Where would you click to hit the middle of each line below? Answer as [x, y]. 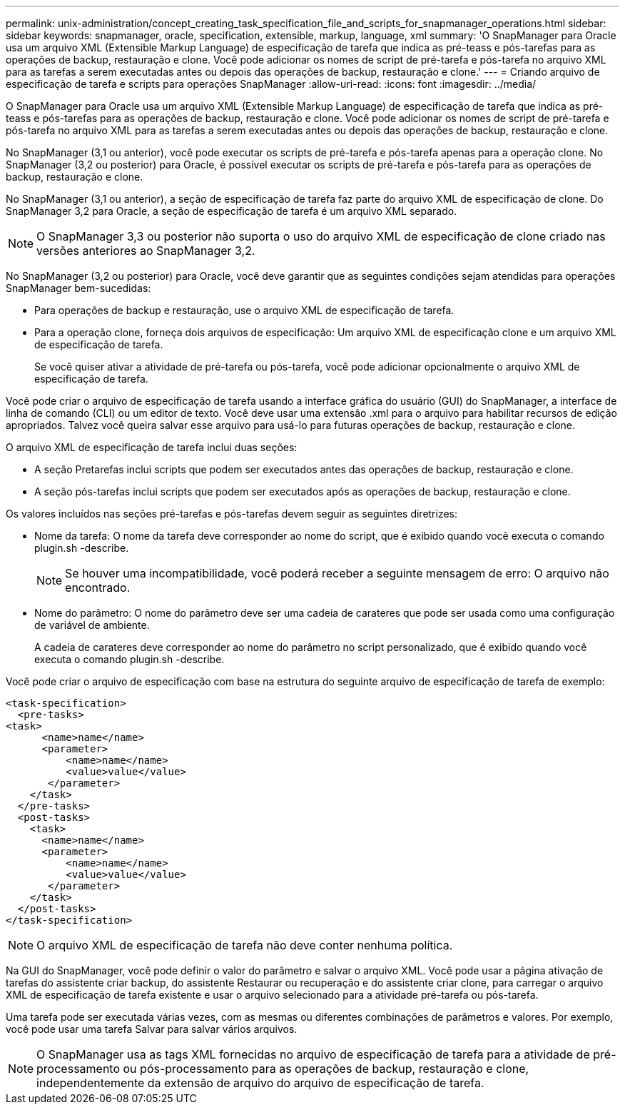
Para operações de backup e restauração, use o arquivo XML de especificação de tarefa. [244, 310]
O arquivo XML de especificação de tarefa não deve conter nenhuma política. [245, 945]
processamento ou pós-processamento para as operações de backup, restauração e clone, [283, 1069]
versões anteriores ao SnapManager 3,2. [146, 251]
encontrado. [98, 587]
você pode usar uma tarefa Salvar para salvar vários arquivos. [152, 1029]
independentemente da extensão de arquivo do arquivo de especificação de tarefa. [260, 1083]
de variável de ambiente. [92, 625]
